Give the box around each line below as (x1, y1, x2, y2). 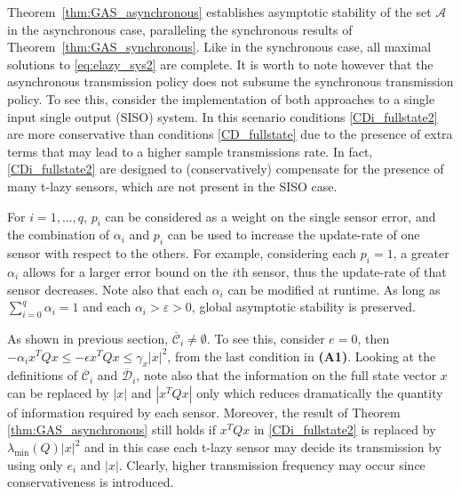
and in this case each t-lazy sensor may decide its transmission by (83, 438, 441, 457)
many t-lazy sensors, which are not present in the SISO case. (7, 176, 338, 195)
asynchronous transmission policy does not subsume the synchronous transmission (7, 72, 454, 91)
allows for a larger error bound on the (22, 262, 228, 280)
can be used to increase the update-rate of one (167, 225, 420, 244)
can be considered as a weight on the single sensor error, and (105, 207, 436, 225)
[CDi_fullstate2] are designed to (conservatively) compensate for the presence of (7, 159, 444, 178)
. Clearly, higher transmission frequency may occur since (118, 455, 425, 474)
